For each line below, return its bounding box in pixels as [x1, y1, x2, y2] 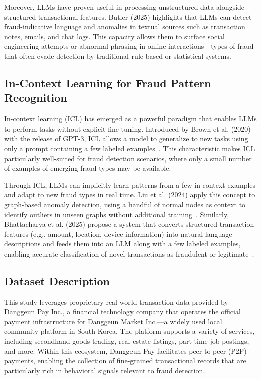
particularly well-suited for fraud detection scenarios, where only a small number [4, 153, 252, 163]
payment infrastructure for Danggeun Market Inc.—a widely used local [4, 316, 222, 326]
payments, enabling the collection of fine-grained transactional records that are [4, 355, 246, 366]
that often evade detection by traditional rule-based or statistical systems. [4, 50, 231, 61]
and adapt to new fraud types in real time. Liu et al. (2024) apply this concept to [4, 189, 255, 200]
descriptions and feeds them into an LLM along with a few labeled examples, [4, 238, 241, 249]
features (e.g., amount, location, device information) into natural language [4, 228, 232, 239]
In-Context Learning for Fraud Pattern [4, 75, 211, 90]
